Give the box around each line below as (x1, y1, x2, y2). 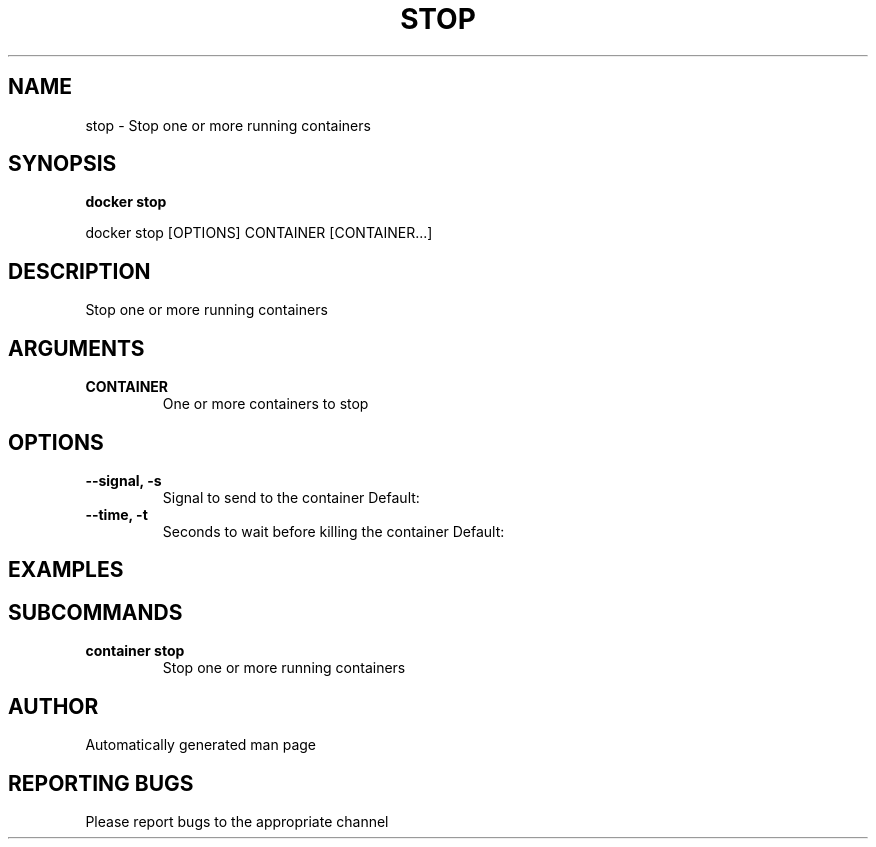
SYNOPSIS (8, 151, 117, 177)
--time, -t (85, 505, 148, 523)
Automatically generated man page (85, 736, 316, 754)
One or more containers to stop (162, 395, 369, 413)
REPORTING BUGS (8, 770, 194, 796)
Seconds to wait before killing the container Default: (162, 522, 505, 540)
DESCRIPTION (8, 258, 151, 284)
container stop (85, 642, 185, 660)
